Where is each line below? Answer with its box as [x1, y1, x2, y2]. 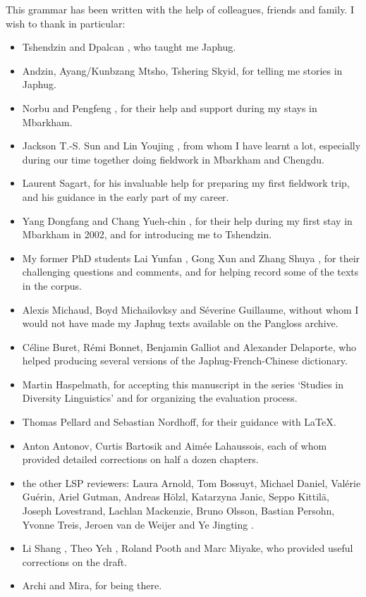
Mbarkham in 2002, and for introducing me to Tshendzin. [22, 227, 272, 242]
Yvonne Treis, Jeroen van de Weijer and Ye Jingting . [22, 517, 254, 531]
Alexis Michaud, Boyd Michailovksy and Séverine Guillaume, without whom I [22, 302, 359, 316]
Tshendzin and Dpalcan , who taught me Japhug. [22, 39, 236, 54]
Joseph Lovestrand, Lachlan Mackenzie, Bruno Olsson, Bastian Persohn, [22, 503, 335, 518]
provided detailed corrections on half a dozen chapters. [22, 452, 259, 467]
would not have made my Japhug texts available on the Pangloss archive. [22, 316, 338, 331]
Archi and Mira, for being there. [22, 578, 162, 593]
